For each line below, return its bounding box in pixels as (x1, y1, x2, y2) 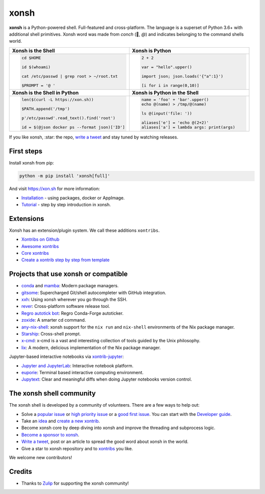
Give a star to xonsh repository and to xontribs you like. (21, 445, 133, 451)
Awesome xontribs (21, 243, 59, 249)
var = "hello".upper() (141, 64, 192, 70)
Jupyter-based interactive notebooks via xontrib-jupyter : (9, 354, 124, 359)
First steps (9, 147, 43, 156)
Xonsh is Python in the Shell (132, 89, 199, 96)
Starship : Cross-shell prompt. (21, 331, 81, 337)
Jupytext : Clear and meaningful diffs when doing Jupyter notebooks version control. (21, 376, 192, 383)
